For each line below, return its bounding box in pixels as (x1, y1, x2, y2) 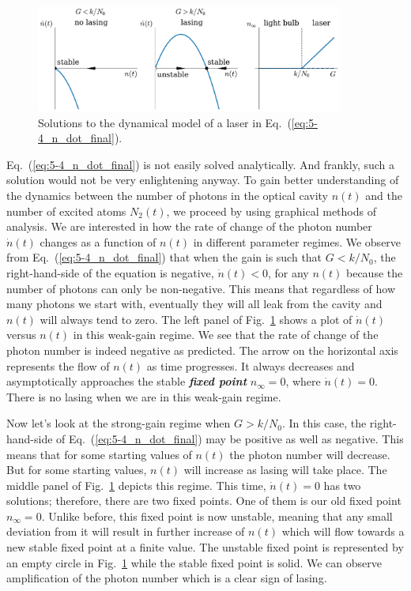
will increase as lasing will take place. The (183, 461, 387, 478)
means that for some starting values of (6, 446, 192, 462)
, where (285, 373, 321, 390)
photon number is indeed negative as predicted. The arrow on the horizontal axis (6, 341, 398, 358)
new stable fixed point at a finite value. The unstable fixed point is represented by (6, 539, 404, 555)
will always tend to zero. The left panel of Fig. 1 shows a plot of (40, 311, 353, 327)
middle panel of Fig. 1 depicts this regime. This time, (6, 476, 266, 493)
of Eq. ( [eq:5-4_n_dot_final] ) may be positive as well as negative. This (56, 430, 404, 446)
